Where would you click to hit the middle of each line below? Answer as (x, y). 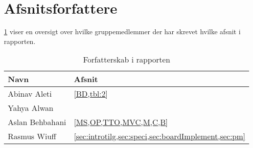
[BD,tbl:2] (91, 94)
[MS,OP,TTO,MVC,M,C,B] (121, 122)
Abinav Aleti (30, 94)
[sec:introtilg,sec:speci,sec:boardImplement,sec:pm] (160, 136)
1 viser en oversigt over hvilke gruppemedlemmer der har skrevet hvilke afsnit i (122, 32)
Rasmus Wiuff (32, 136)
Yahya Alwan (31, 108)
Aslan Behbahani (37, 122)
